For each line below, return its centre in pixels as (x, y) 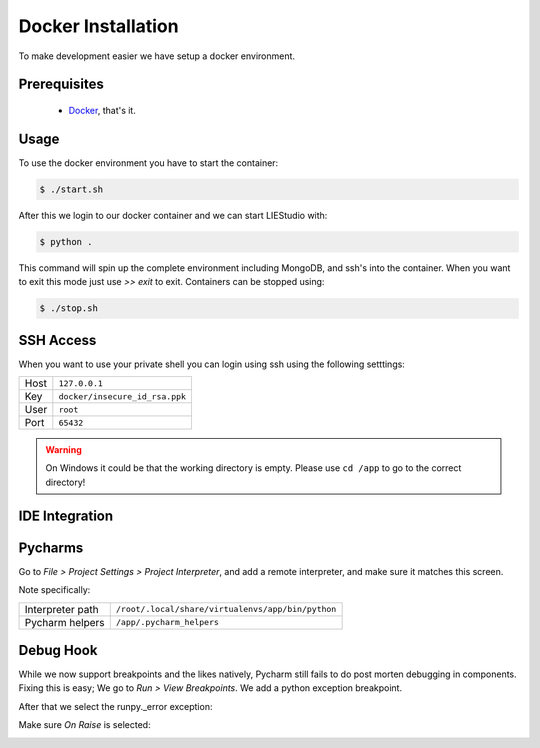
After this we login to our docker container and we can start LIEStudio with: (173, 215)
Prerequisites (61, 84)
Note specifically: (54, 590)
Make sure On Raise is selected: (84, 725)
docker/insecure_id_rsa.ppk (122, 396)
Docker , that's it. (102, 110)
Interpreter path (61, 609)
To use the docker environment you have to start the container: (148, 162)
